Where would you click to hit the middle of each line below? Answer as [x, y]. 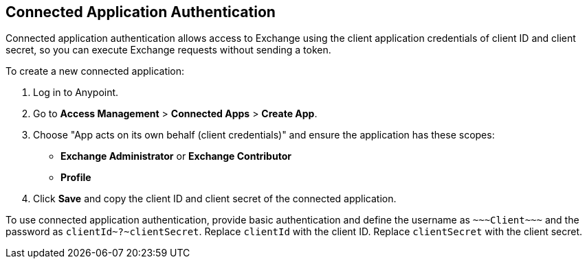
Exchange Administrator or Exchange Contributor [176, 156]
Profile [76, 178]
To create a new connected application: [95, 71]
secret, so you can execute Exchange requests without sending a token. [168, 50]
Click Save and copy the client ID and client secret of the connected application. [215, 199]
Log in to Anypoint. [76, 93]
